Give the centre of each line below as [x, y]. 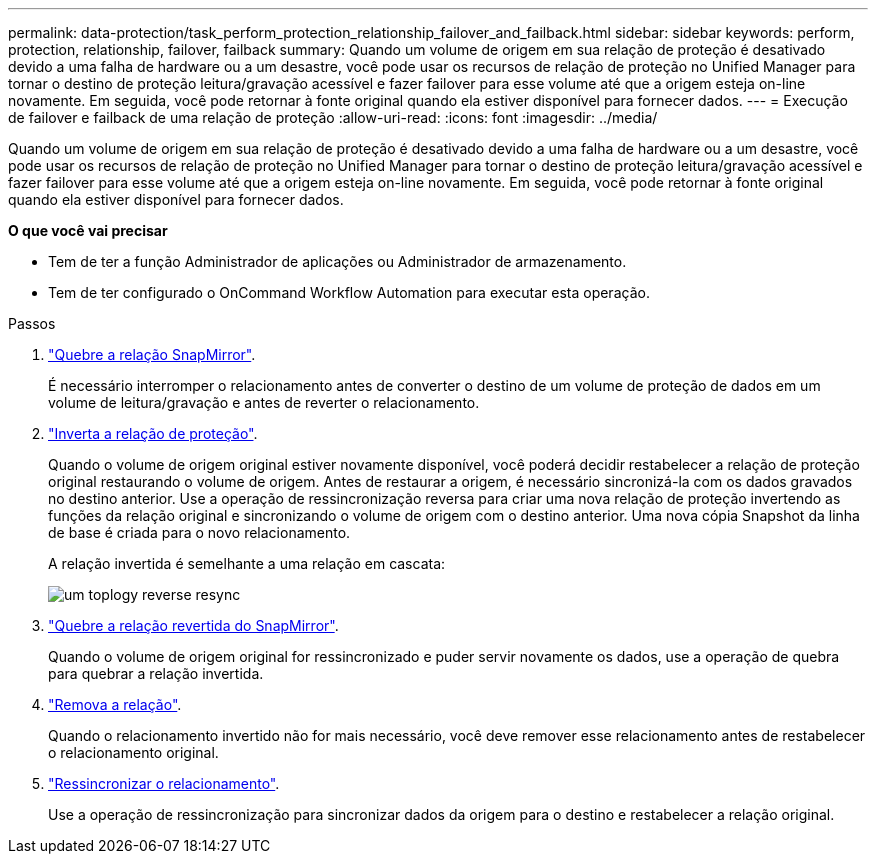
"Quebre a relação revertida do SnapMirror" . [193, 625]
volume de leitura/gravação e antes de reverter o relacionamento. [264, 402]
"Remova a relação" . [115, 704]
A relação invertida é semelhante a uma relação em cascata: [247, 563]
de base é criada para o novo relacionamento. [199, 532]
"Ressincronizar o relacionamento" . [164, 783]
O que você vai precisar [88, 230]
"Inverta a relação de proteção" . [153, 433]
